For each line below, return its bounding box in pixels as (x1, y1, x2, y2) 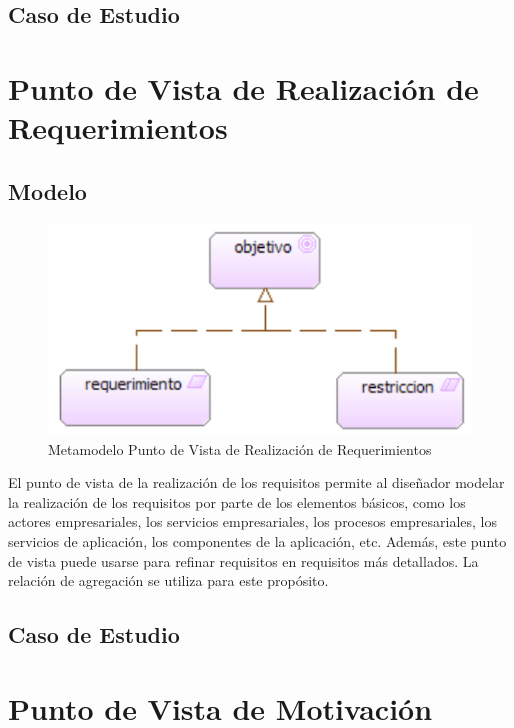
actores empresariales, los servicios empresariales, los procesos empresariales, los (8, 511, 497, 532)
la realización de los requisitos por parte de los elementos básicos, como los (8, 491, 466, 512)
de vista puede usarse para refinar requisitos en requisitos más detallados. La (8, 550, 479, 571)
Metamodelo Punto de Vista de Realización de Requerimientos (48, 438, 432, 459)
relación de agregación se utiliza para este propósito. (8, 570, 329, 591)
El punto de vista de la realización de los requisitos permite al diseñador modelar (8, 472, 505, 493)
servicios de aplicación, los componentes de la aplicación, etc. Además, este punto (8, 531, 507, 552)
